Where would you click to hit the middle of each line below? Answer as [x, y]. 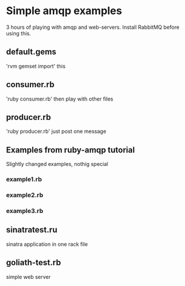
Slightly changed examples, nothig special [57, 164]
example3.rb [25, 211]
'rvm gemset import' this [36, 66]
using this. [18, 33]
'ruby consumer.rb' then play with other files [60, 99]
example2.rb [25, 195]
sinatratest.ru [32, 230]
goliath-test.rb [33, 263]
